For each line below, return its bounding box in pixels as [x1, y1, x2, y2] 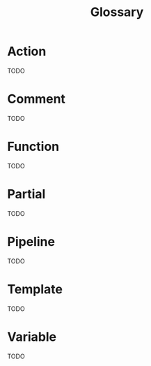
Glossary [90, 4, 144, 20]
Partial [7, 186, 46, 202]
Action [7, 43, 47, 59]
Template [7, 281, 63, 297]
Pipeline [7, 233, 56, 249]
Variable [7, 329, 57, 344]
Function [7, 139, 60, 154]
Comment [7, 91, 66, 107]
